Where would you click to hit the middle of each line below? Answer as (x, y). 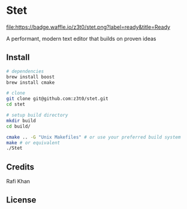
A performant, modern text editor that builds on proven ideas (81, 38)
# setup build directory (37, 115)
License (21, 200)
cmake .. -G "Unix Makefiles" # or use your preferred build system (93, 137)
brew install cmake (31, 82)
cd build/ (19, 126)
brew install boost (31, 77)
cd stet (16, 104)
